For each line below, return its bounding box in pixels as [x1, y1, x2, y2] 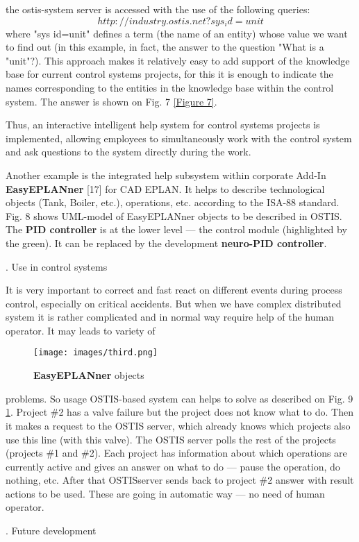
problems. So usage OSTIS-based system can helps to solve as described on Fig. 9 [6, 391, 353, 405]
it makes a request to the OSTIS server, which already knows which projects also [6, 418, 351, 432]
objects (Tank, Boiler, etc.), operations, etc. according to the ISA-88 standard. [6, 195, 340, 210]
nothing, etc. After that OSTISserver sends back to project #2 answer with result [6, 473, 354, 487]
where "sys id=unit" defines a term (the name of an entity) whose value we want [6, 26, 348, 40]
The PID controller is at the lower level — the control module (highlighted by [6, 222, 347, 237]
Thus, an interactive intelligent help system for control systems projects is [6, 117, 320, 132]
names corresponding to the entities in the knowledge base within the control [6, 80, 334, 94]
